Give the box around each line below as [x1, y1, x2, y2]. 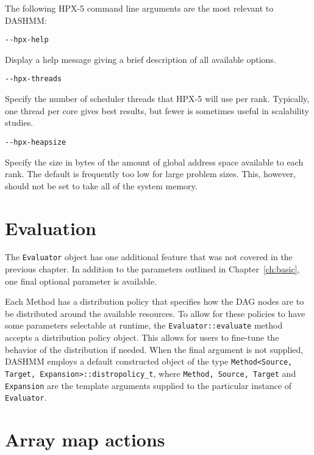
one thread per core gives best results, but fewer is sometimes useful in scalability [5, 104, 309, 117]
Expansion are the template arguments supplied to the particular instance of [5, 379, 292, 391]
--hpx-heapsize [5, 137, 66, 147]
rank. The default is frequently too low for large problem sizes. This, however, [5, 167, 296, 180]
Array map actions [5, 427, 165, 452]
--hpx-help [5, 35, 49, 45]
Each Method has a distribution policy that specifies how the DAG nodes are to [5, 295, 304, 308]
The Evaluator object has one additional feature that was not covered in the [5, 250, 293, 263]
